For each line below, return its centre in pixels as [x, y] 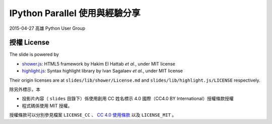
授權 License [29, 43]
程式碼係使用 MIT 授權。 [47, 105]
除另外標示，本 [25, 89]
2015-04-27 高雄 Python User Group [47, 28]
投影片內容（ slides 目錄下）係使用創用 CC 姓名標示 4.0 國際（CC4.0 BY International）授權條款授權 [128, 99]
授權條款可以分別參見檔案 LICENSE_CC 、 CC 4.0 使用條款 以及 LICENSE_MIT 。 [93, 115]
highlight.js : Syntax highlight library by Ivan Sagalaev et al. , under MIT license [103, 71]
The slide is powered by [34, 54]
